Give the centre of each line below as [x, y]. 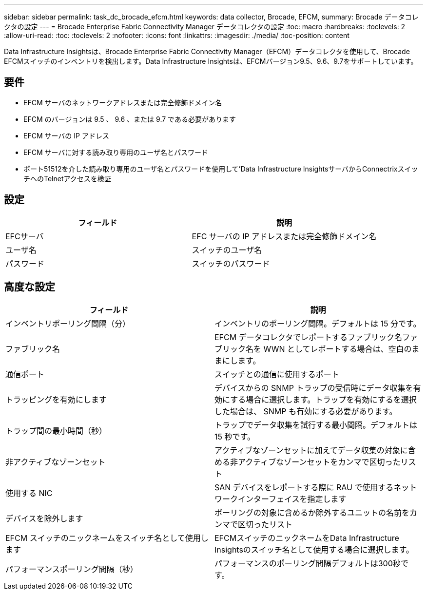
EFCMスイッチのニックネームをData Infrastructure [307, 538]
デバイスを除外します [44, 518]
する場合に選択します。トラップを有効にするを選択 [323, 399]
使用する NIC [29, 493]
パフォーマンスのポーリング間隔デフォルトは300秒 [308, 563]
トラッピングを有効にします [56, 399]
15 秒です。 [235, 436]
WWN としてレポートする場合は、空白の [338, 349]
